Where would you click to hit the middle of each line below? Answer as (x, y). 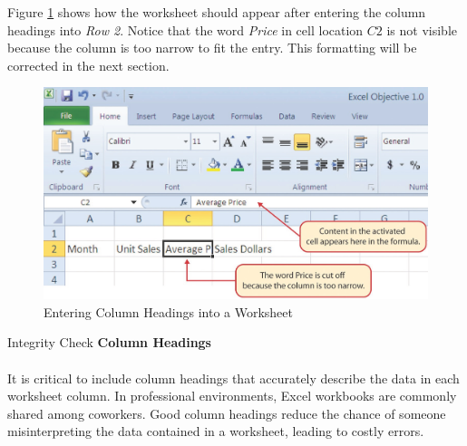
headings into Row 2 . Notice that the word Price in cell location (185, 29)
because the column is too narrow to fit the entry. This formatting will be (212, 48)
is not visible (422, 29)
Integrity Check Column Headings (109, 342)
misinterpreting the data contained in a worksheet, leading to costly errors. (216, 431)
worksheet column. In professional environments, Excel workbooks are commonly (232, 396)
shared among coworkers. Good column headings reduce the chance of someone (227, 413)
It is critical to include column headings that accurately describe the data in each (233, 378)
